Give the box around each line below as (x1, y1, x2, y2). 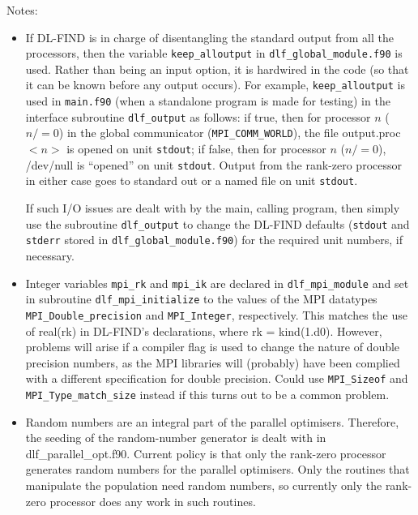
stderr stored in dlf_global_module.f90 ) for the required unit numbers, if (25, 231, 403, 248)
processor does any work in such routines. (49, 492, 256, 509)
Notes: (6, 2, 38, 18)
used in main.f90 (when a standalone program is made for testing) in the (25, 92, 390, 109)
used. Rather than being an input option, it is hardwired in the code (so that (25, 60, 409, 77)
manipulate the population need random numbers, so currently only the (25, 476, 382, 493)
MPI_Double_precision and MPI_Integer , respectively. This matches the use (25, 306, 407, 323)
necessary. (25, 247, 75, 264)
